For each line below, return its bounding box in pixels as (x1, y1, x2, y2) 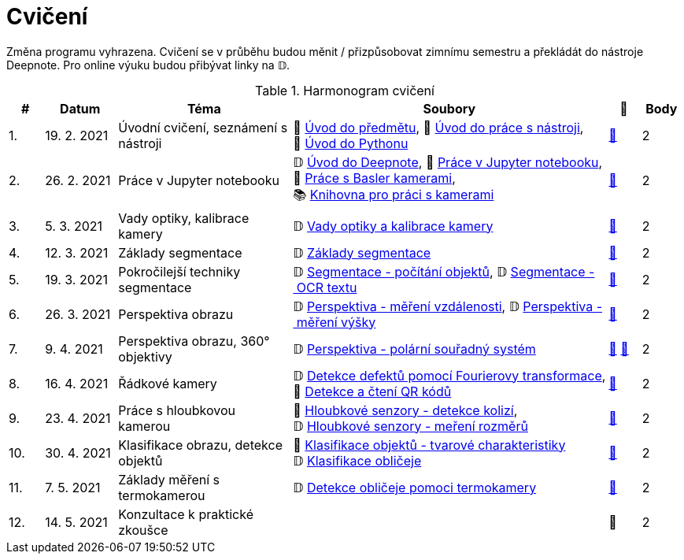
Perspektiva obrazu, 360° (118, 332, 270, 349)
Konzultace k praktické (118, 506, 253, 522)
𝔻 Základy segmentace (293, 244, 431, 261)
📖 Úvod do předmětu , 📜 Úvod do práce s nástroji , (293, 119, 584, 135)
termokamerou (118, 487, 205, 503)
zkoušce (118, 521, 168, 538)
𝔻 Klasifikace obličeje (293, 452, 422, 469)
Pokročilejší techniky (118, 263, 241, 280)
